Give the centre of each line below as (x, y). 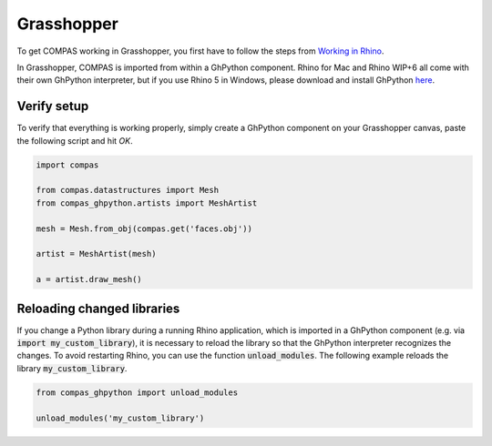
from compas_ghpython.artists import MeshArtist (147, 203)
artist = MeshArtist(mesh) (96, 254)
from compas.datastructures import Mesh (127, 190)
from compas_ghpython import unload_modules (137, 392)
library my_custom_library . (72, 368)
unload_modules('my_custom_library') (120, 418)
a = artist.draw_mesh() (89, 279)
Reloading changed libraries (98, 308)
